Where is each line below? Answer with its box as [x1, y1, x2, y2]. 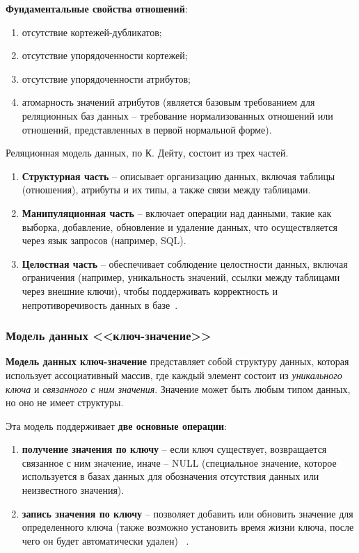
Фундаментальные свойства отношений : [6, 1, 188, 15]
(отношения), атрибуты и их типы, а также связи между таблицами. [22, 182, 311, 197]
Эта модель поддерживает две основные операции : [6, 418, 228, 433]
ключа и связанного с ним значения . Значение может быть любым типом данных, [6, 381, 351, 396]
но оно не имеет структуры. [6, 395, 124, 410]
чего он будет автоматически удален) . [22, 533, 189, 547]
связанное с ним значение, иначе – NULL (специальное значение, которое [22, 455, 337, 470]
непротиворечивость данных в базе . [22, 297, 178, 312]
